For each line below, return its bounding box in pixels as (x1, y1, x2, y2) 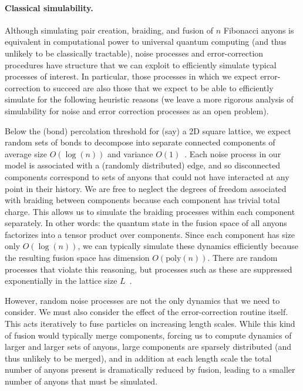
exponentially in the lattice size (5, 274, 117, 287)
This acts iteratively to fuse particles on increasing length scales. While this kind (5, 317, 295, 330)
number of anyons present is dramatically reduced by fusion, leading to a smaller (5, 363, 295, 376)
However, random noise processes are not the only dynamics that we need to (5, 294, 280, 306)
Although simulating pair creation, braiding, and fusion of (5, 24, 214, 36)
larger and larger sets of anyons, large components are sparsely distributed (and (5, 340, 292, 353)
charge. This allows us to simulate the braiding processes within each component (5, 205, 295, 217)
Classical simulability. (5, 1, 93, 14)
